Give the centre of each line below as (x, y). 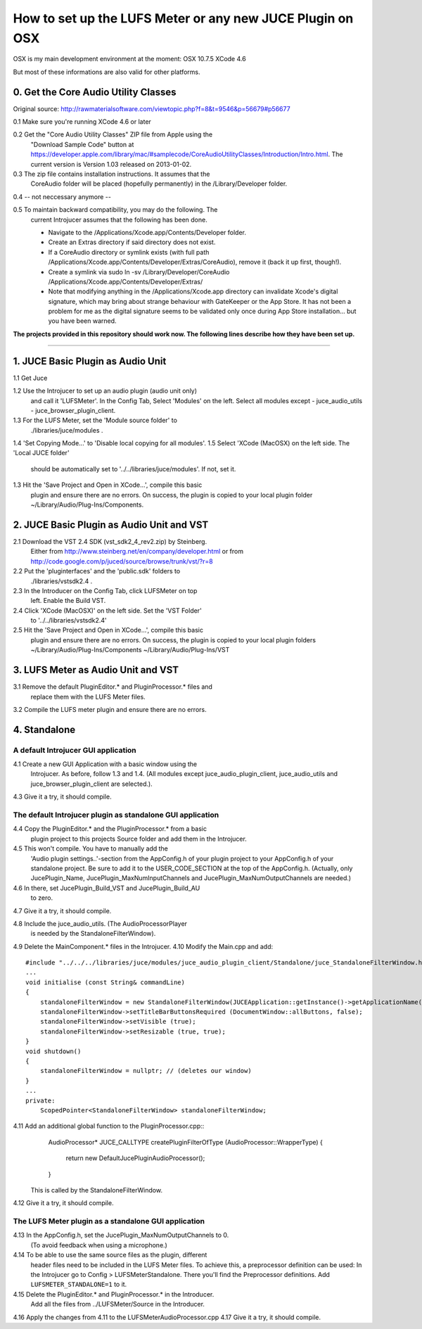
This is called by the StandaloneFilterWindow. (97, 1190)
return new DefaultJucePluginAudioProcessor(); (135, 1158)
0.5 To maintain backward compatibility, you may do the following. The (115, 210)
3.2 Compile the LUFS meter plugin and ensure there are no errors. (110, 709)
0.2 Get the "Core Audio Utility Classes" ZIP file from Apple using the (113, 134)
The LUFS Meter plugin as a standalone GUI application (109, 1221)
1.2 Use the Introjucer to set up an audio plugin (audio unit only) (105, 391)
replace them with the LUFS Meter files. (88, 697)
